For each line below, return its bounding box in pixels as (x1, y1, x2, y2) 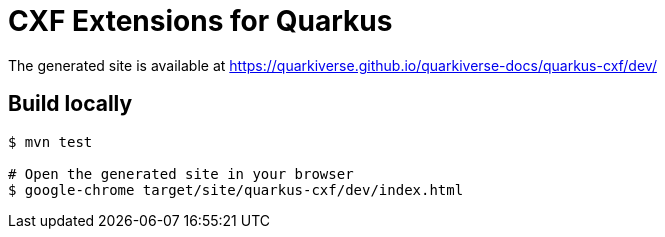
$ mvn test (8, 133, 93, 150)
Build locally (8, 91, 133, 117)
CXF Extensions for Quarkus (8, 4, 393, 38)
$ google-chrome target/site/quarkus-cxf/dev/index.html (8, 181, 464, 198)
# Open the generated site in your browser (8, 165, 354, 182)
